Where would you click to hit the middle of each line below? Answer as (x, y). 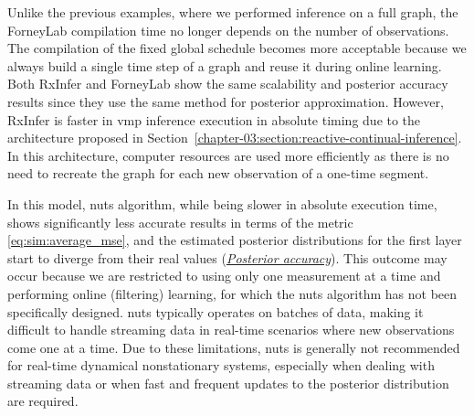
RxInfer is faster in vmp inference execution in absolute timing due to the (214, 119)
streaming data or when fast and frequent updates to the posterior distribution (228, 383)
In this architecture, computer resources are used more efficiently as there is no (228, 155)
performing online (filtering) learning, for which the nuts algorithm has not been (232, 293)
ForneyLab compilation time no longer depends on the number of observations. (228, 30)
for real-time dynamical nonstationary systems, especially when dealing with (221, 365)
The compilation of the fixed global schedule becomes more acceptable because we (237, 48)
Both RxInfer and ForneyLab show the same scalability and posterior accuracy (228, 84)
